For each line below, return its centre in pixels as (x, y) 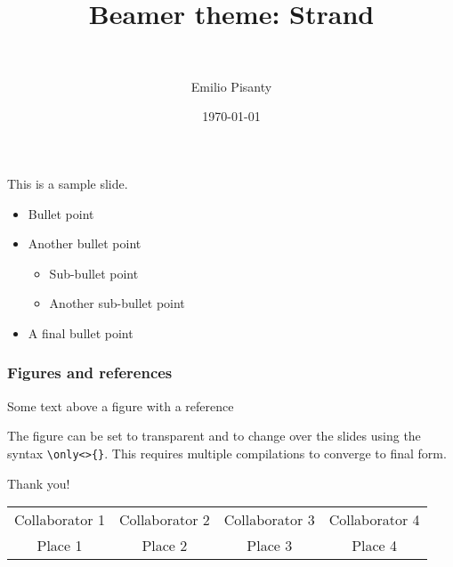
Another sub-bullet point (117, 303)
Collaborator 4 (374, 520)
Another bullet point (85, 243)
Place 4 (375, 546)
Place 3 (270, 546)
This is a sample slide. (68, 183)
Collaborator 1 (60, 520)
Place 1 (60, 546)
